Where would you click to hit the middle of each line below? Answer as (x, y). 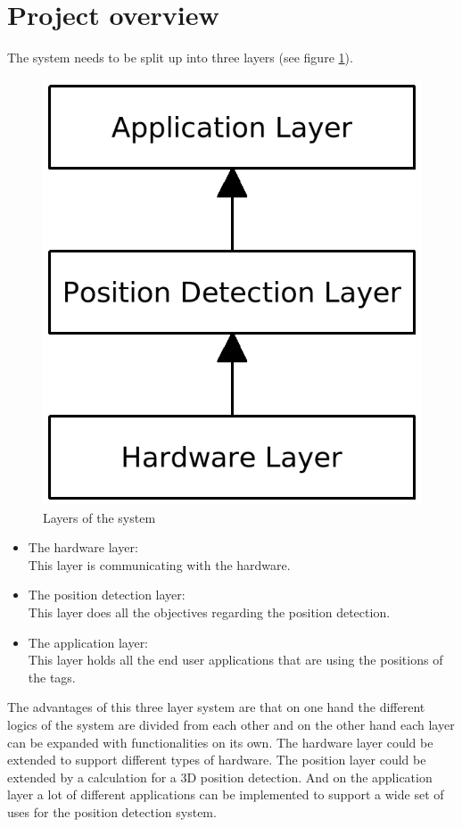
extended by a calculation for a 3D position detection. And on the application (220, 777)
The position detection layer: (107, 595)
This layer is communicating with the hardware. (159, 564)
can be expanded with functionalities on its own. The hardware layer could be (220, 742)
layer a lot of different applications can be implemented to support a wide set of (226, 794)
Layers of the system (99, 517)
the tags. (52, 677)
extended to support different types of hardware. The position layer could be (217, 760)
